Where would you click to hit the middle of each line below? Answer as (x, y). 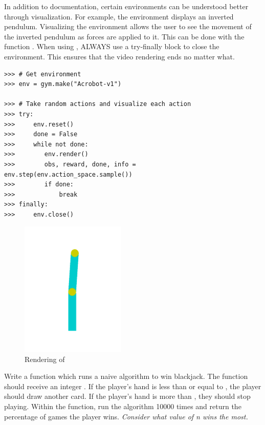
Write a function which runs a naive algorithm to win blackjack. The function (126, 376)
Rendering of (45, 359)
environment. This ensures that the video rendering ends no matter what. (119, 56)
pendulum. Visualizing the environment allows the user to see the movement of (128, 26)
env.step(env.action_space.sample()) (68, 174)
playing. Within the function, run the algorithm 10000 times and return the (123, 406)
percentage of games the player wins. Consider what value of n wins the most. (126, 416)
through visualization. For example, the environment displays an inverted (119, 16)
